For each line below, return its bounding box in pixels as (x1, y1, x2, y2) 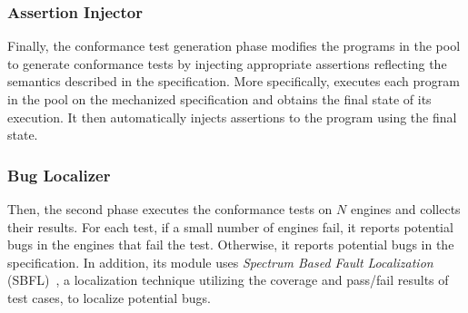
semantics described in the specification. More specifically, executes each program (7, 72, 460, 91)
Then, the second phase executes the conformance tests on (7, 200, 333, 218)
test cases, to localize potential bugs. (7, 288, 211, 307)
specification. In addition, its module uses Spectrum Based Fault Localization (7, 252, 433, 271)
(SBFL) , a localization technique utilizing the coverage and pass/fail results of (7, 270, 449, 289)
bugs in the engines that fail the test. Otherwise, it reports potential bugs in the (7, 235, 454, 254)
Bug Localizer (7, 163, 111, 186)
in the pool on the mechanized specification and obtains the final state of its (7, 90, 432, 108)
